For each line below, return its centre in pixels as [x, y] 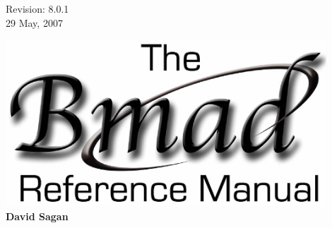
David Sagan [37, 216]
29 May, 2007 [34, 22]
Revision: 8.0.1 [37, 8]
